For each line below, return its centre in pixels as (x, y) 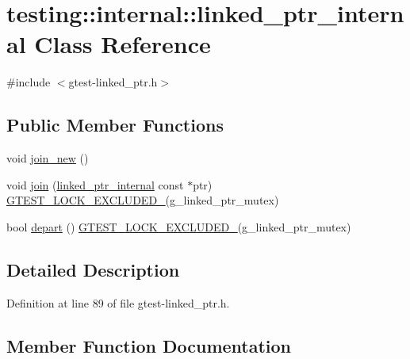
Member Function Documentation (149, 345)
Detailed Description (93, 269)
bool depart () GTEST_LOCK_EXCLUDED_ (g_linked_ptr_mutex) (179, 226)
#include (29, 82)
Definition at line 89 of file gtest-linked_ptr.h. (118, 302)
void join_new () (48, 158)
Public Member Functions (115, 125)
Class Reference (123, 44)
